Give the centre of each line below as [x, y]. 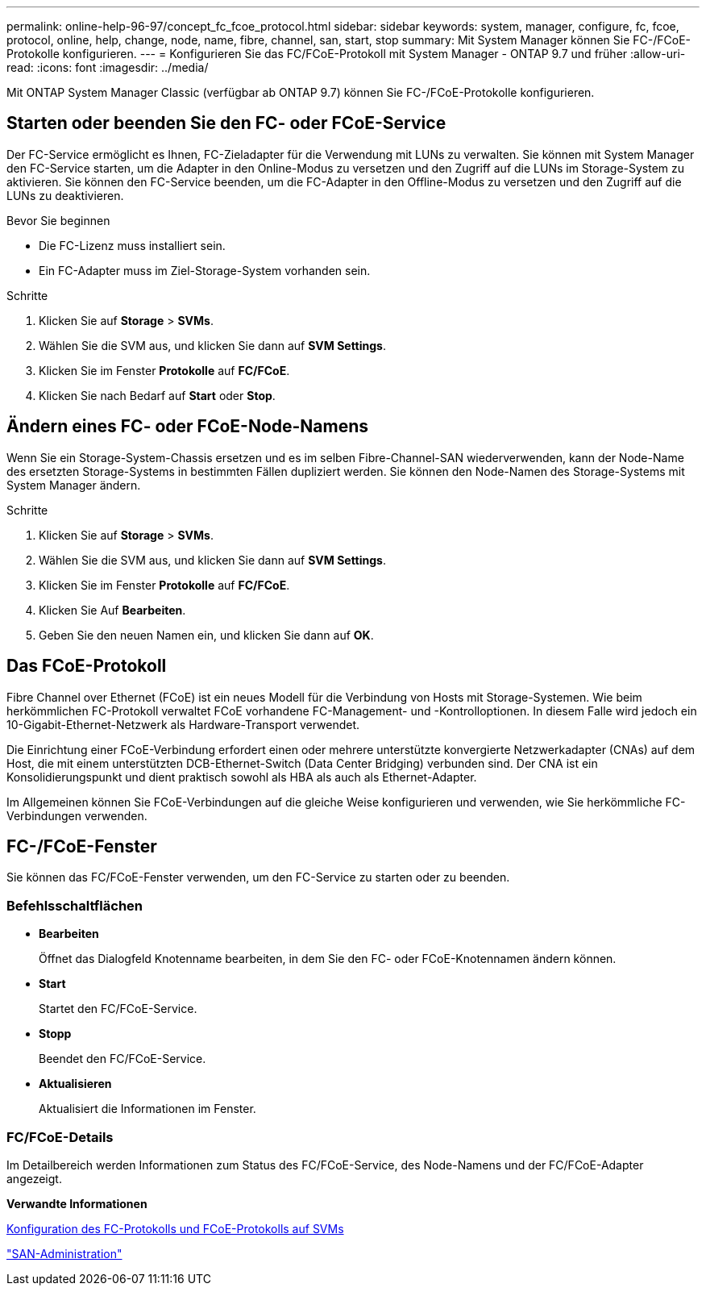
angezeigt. [34, 1178]
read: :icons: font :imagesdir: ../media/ [108, 67]
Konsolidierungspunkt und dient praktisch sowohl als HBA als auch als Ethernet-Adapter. [242, 777]
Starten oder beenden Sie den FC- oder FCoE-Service [226, 123]
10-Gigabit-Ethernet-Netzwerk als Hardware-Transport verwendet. [183, 724]
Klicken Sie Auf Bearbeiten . [112, 610]
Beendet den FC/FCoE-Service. [123, 1059]
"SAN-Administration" [64, 1253]
